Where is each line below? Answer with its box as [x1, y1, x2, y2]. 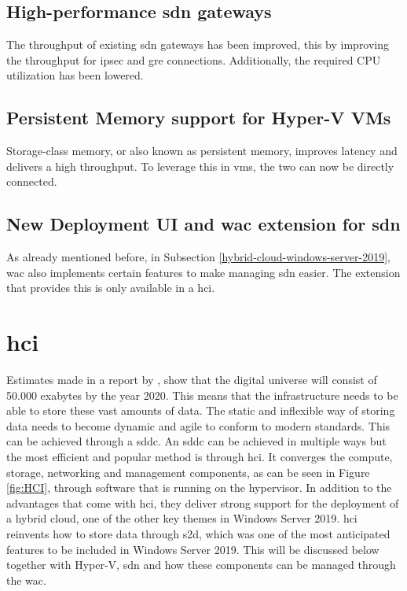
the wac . [6, 571, 46, 588]
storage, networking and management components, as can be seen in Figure [6, 464, 370, 480]
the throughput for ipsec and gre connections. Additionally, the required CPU [6, 51, 381, 68]
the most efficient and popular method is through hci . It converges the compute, [6, 449, 393, 465]
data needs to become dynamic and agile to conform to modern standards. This [6, 417, 390, 434]
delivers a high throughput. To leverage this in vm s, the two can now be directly [6, 157, 394, 174]
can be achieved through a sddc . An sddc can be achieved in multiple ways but [6, 433, 387, 449]
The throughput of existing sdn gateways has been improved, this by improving [6, 36, 390, 53]
